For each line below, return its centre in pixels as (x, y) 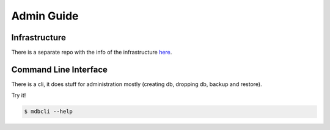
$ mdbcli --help (49, 112)
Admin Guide (45, 16)
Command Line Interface (60, 69)
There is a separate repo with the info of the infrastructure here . (92, 52)
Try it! (19, 95)
